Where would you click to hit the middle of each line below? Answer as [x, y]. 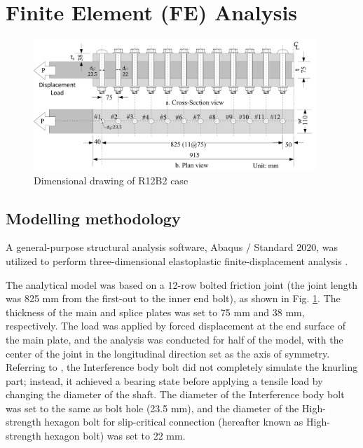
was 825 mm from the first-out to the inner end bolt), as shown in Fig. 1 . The [173, 298]
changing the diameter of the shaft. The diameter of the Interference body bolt [175, 394]
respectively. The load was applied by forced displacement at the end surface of [176, 326]
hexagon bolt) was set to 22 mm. [115, 436]
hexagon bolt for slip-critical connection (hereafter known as [174, 422]
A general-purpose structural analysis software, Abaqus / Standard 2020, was [172, 247]
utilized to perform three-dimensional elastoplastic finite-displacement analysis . [177, 260]
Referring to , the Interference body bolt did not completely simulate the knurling [182, 367]
